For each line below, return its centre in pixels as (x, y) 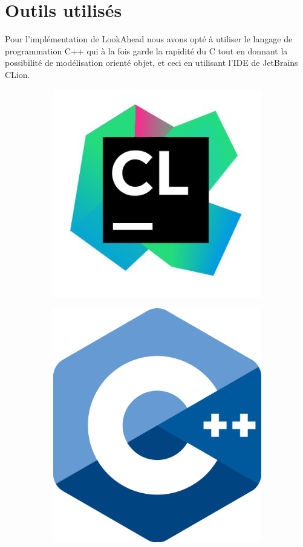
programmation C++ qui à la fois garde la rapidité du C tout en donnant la (146, 50)
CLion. (18, 74)
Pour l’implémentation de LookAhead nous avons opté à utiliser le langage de (149, 39)
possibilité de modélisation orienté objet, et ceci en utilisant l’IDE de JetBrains (151, 63)
